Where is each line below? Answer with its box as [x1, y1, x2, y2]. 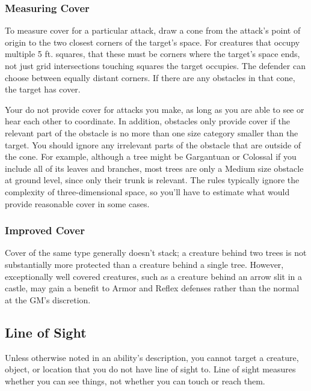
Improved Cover [5, 223, 85, 238]
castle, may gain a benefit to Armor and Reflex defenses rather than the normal [5, 282, 300, 294]
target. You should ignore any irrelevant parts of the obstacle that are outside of [5, 138, 301, 151]
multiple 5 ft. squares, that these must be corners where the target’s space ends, [5, 47, 300, 60]
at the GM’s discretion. [5, 293, 91, 306]
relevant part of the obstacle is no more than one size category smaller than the [5, 126, 298, 139]
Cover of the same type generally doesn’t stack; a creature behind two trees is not [5, 246, 307, 259]
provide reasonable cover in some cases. [5, 197, 150, 210]
